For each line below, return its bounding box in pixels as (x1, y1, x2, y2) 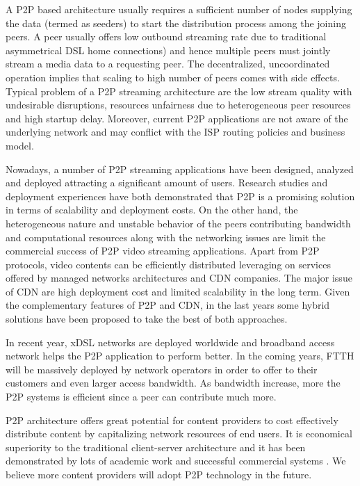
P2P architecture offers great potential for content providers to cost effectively (6, 412, 338, 427)
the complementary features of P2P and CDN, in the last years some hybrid (6, 298, 330, 312)
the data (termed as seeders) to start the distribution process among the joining (6, 15, 346, 30)
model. (6, 138, 34, 152)
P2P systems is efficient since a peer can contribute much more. (6, 389, 277, 404)
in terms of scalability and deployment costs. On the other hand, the (6, 202, 298, 217)
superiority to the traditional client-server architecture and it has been (6, 439, 306, 454)
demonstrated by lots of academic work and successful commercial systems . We (6, 453, 346, 468)
